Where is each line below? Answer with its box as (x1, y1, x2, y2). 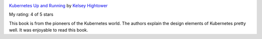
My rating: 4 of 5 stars (9, 12, 53, 17)
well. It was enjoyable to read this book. (9, 27, 88, 33)
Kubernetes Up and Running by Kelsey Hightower (9, 3, 108, 8)
